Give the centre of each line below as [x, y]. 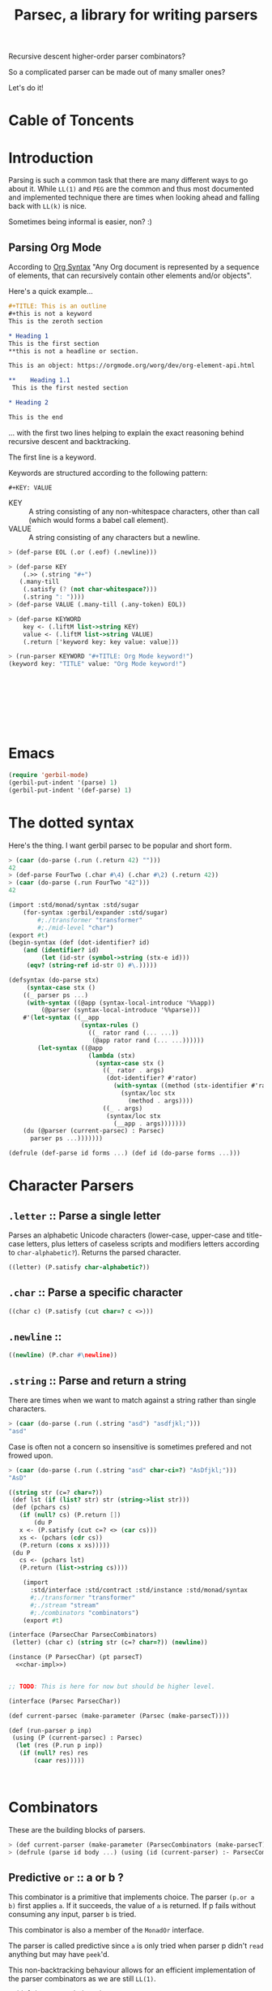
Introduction [51, 158]
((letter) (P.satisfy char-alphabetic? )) [79, 1268]
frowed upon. [31, 1455]
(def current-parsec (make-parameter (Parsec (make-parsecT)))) [119, 1716]
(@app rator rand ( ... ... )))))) [148, 1040]
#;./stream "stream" [64, 1605]
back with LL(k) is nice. [48, 206]
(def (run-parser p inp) [50, 1730]
